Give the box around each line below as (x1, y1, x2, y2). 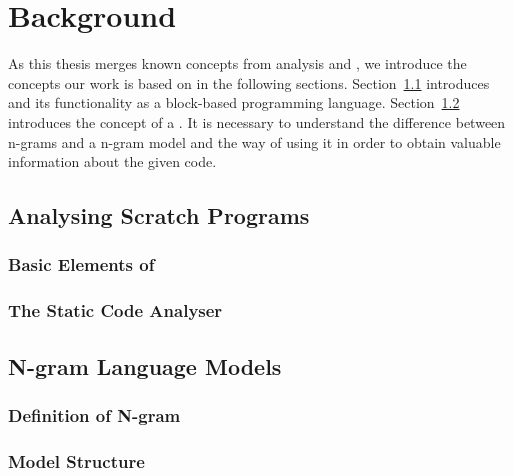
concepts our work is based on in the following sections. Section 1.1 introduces (8, 72, 490, 93)
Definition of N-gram (8, 402, 181, 427)
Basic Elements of (8, 252, 155, 277)
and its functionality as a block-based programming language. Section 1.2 (8, 92, 460, 113)
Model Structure (8, 448, 145, 473)
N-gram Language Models (8, 350, 282, 381)
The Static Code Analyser (8, 298, 223, 323)
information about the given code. (8, 151, 217, 172)
